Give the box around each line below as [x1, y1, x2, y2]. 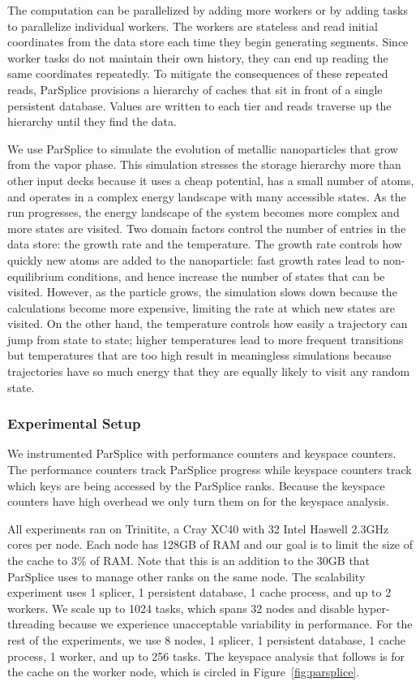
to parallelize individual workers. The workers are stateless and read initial [7, 17, 378, 34]
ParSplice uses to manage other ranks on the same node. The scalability [7, 567, 366, 585]
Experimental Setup [7, 413, 141, 434]
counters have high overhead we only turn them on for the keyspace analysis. [7, 493, 390, 510]
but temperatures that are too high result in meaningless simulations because [7, 347, 392, 364]
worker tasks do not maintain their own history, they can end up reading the [7, 49, 388, 66]
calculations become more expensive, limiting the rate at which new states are [7, 299, 395, 316]
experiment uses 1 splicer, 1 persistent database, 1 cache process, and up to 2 [7, 584, 392, 601]
